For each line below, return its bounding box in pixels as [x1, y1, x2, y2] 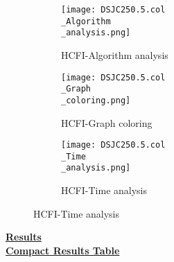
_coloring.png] [61, 95, 131, 105]
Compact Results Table [6, 243, 120, 257]
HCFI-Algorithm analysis [61, 47, 168, 62]
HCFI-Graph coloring [61, 115, 153, 130]
